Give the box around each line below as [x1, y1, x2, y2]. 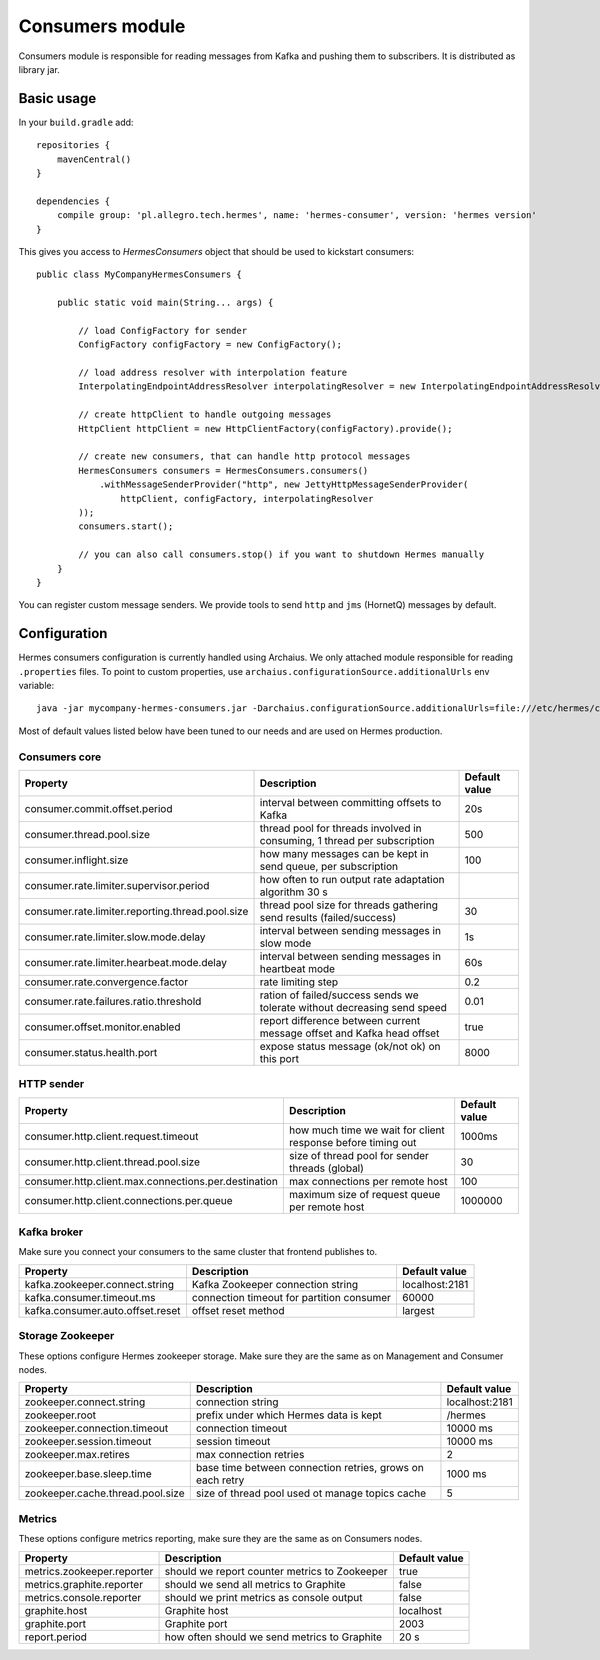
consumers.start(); [78, 521, 174, 532]
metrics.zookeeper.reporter [24, 1564, 154, 1578]
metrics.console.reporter [24, 1590, 142, 1604]
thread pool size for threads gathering [259, 898, 439, 912]
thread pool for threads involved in [259, 821, 422, 835]
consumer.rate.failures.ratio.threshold [24, 994, 202, 1008]
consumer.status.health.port [24, 1045, 158, 1059]
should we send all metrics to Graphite [164, 1577, 346, 1591]
